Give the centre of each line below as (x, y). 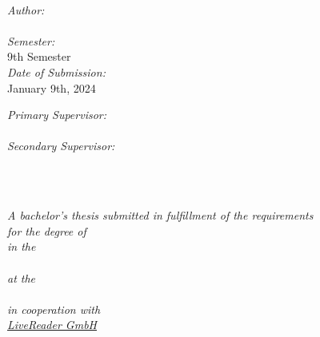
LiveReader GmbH (52, 325)
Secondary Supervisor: (61, 146)
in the (22, 246)
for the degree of (47, 230)
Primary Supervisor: (57, 115)
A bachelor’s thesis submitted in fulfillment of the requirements (160, 215)
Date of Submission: (56, 71)
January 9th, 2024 (52, 87)
